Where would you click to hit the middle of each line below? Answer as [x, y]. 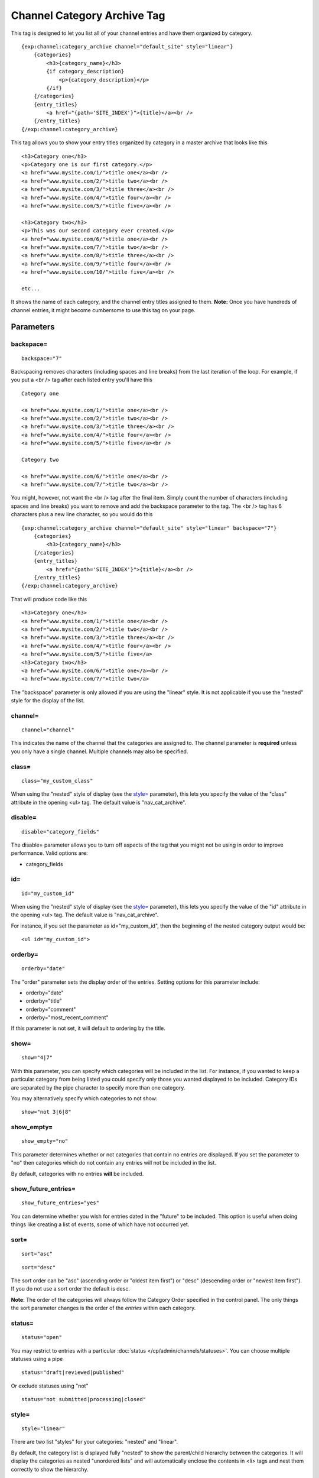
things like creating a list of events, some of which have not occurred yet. [100, 1224]
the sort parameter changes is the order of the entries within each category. [103, 1308]
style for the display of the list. [48, 701]
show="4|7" [37, 1058]
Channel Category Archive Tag [88, 15]
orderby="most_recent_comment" [67, 1017]
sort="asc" [37, 1254]
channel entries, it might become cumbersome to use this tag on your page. [103, 310]
